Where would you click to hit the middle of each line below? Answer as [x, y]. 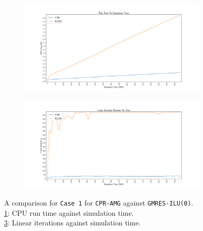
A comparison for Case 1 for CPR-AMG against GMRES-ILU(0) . [99, 203]
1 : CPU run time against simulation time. [69, 212]
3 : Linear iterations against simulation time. [73, 223]
